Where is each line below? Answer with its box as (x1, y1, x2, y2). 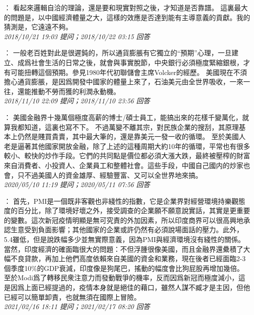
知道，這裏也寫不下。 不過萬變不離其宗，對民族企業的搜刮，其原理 (24, 121, 239, 132)
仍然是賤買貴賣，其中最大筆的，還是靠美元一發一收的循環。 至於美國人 (17, 131, 246, 142)
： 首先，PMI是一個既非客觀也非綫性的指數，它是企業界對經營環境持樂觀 (4, 195, 239, 206)
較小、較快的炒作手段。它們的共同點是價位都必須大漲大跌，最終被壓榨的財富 (4, 150, 250, 161)
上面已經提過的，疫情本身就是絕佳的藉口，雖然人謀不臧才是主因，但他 (24, 282, 250, 292)
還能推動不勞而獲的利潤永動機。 (17, 86, 120, 96)
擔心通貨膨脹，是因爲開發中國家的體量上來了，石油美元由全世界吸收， (4, 76, 230, 87)
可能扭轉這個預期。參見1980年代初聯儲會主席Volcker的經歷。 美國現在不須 (10, 67, 247, 77)
